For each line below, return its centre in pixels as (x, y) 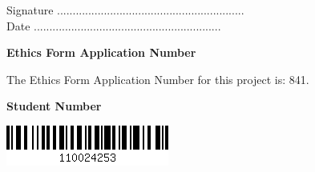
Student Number (54, 106)
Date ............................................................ (114, 25)
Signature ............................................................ (125, 10)
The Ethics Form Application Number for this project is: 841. (158, 79)
